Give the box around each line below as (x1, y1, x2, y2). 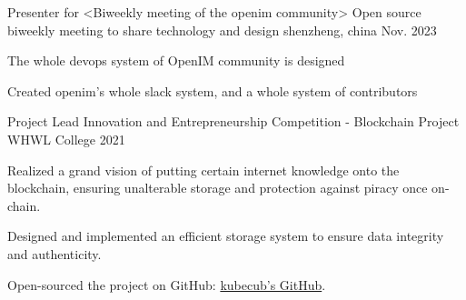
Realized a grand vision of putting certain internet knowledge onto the (7, 160, 400, 179)
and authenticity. (7, 244, 102, 263)
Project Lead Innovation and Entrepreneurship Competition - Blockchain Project (7, 112, 460, 131)
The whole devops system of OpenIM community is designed (7, 51, 345, 70)
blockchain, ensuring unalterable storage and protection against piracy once (7, 178, 428, 197)
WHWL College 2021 (7, 129, 125, 148)
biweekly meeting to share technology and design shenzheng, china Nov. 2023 (7, 20, 437, 39)
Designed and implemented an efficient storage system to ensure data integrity (7, 226, 444, 245)
